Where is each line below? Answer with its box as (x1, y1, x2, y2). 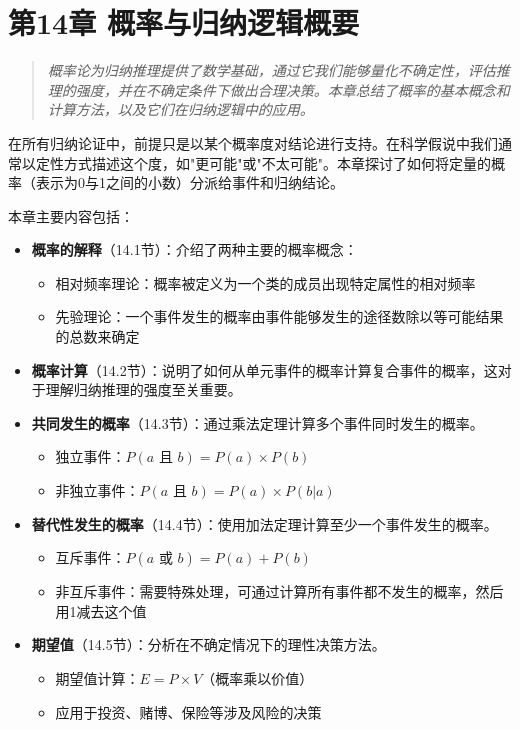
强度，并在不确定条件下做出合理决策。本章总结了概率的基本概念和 (75, 79, 510, 100)
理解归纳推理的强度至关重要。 (45, 379, 242, 400)
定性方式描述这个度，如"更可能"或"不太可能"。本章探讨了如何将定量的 (35, 152, 491, 173)
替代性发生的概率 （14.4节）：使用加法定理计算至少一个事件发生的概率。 (31, 513, 498, 534)
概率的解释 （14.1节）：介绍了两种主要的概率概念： (31, 239, 358, 260)
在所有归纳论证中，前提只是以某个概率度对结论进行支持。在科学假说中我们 (8, 132, 498, 153)
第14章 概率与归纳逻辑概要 (8, 2, 359, 43)
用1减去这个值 (55, 600, 147, 621)
